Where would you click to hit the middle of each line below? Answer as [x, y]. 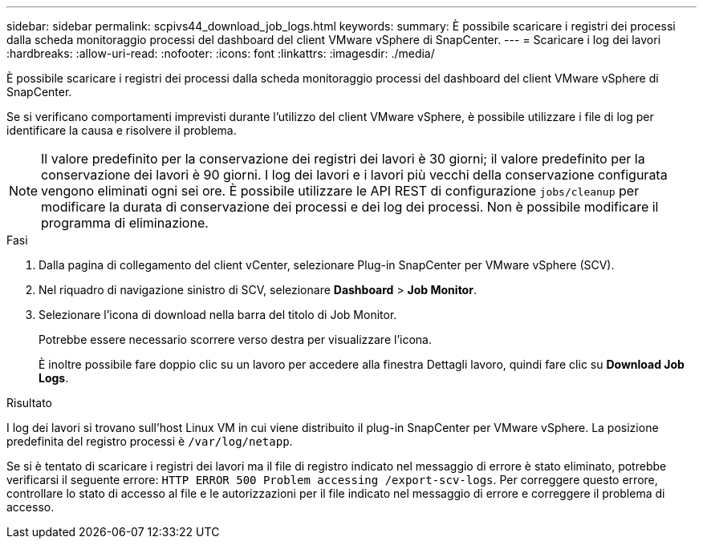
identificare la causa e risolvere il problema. [122, 130]
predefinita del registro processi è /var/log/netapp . [150, 441]
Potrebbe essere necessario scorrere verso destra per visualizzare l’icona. [235, 339]
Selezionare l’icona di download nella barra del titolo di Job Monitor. [218, 315]
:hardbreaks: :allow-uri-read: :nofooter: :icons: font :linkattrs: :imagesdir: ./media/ [221, 53]
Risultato [30, 403]
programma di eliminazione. [125, 223]
